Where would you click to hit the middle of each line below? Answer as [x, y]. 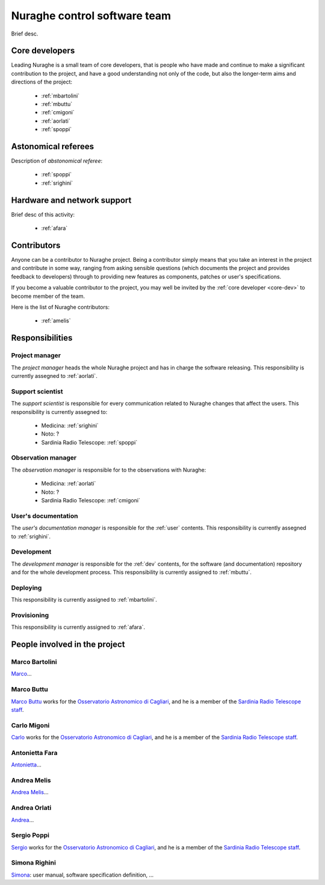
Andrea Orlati [31, 808]
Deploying [26, 588]
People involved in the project [68, 645]
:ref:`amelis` [56, 321]
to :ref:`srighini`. [31, 536]
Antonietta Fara [34, 753]
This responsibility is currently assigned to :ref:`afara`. [78, 627]
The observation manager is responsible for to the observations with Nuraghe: [109, 470]
